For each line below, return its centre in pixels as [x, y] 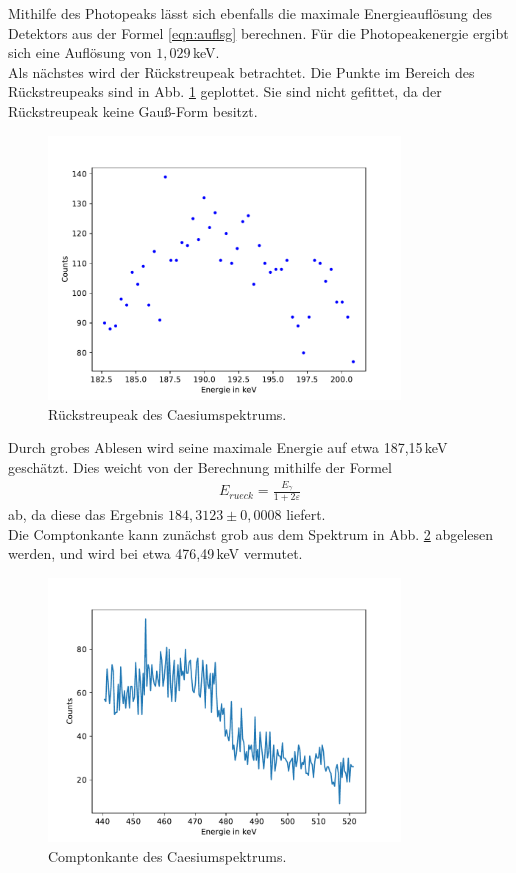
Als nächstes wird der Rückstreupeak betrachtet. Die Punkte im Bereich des [241, 71]
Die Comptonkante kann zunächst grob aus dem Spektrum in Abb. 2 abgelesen [251, 533]
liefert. [306, 514]
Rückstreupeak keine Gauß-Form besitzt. [133, 110]
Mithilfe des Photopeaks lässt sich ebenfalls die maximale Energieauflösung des [250, 13]
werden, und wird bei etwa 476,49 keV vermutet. [155, 553]
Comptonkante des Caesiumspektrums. [167, 856]
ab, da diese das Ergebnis [86, 514]
